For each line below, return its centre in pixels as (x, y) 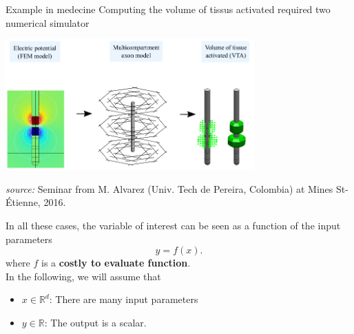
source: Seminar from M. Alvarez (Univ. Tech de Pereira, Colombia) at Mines (169, 188)
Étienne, (23, 202)
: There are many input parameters (124, 299)
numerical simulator (48, 22)
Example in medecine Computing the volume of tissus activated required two (168, 9)
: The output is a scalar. (95, 322)
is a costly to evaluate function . (116, 263)
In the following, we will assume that (83, 276)
